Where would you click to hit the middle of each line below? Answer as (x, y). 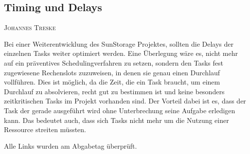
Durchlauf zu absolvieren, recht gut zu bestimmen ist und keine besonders (114, 91)
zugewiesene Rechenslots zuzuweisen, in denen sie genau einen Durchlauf (112, 72)
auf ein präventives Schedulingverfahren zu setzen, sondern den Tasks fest (114, 62)
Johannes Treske (30, 27)
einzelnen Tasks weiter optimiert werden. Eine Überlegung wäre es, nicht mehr (121, 53)
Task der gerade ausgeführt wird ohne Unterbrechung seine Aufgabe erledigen (120, 110)
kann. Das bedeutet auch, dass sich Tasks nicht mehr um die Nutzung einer (116, 120)
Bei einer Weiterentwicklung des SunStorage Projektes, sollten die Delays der (119, 43)
